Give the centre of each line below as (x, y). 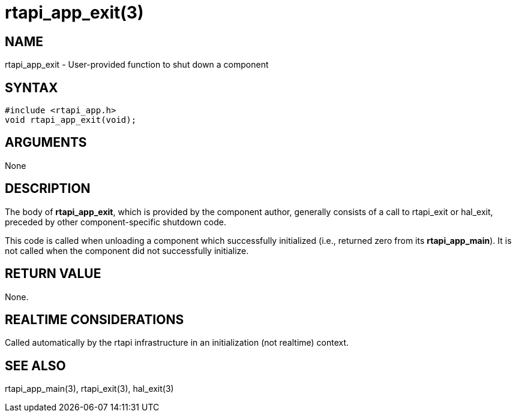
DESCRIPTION (48, 189)
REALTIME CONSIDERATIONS (94, 319)
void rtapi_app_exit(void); (71, 120)
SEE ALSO (35, 365)
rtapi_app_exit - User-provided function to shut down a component (137, 65)
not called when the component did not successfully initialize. (127, 250)
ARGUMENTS (46, 143)
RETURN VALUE (53, 274)
